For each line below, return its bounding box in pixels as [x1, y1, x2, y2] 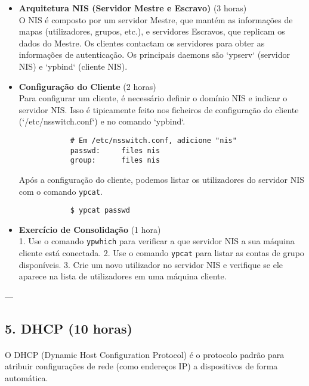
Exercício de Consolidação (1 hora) [18, 223, 161, 235]
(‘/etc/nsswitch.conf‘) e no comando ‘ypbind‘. [18, 115, 186, 127]
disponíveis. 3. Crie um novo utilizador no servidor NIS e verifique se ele [18, 258, 283, 270]
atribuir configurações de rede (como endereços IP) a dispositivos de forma [5, 360, 278, 372]
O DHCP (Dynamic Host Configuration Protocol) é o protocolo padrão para [5, 348, 285, 360]
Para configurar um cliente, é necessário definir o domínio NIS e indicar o [18, 92, 288, 104]
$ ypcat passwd [70, 206, 130, 215]
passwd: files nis [70, 146, 160, 155]
